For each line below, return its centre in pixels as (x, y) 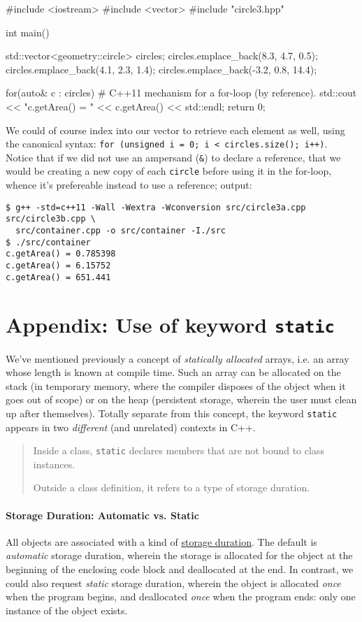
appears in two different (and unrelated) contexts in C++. (131, 427)
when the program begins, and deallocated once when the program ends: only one (181, 596)
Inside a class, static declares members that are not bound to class (179, 450)
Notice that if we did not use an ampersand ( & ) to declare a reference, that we (173, 157)
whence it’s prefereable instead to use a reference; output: (129, 185)
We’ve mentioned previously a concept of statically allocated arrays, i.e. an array (178, 358)
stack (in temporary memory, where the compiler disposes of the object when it (176, 385)
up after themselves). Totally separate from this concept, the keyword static (172, 413)
